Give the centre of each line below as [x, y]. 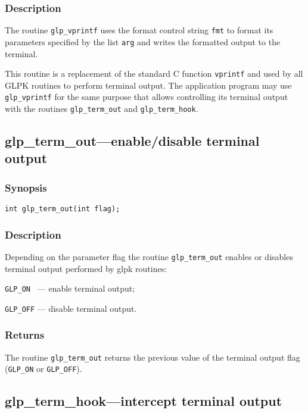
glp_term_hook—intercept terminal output [144, 401]
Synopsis [26, 187]
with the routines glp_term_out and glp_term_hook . [102, 109]
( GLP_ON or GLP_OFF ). [43, 369]
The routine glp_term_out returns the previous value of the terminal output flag [153, 357]
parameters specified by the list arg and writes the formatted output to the [143, 41]
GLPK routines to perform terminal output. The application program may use [148, 85]
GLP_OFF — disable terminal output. [71, 308]
